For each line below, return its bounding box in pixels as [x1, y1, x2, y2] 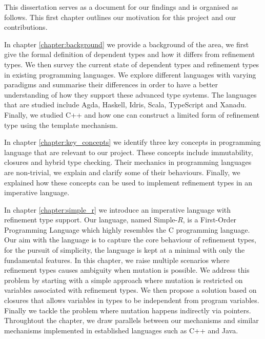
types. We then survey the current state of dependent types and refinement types [4, 59, 259, 69]
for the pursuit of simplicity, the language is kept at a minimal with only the [4, 244, 245, 255]
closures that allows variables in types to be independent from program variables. [4, 295, 259, 306]
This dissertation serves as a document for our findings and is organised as [4, 2, 238, 12]
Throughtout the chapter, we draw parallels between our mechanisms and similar [4, 315, 259, 326]
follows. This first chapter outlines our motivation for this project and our [4, 11, 236, 22]
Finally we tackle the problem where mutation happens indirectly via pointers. [4, 305, 251, 315]
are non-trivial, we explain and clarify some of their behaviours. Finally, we [4, 166, 240, 177]
